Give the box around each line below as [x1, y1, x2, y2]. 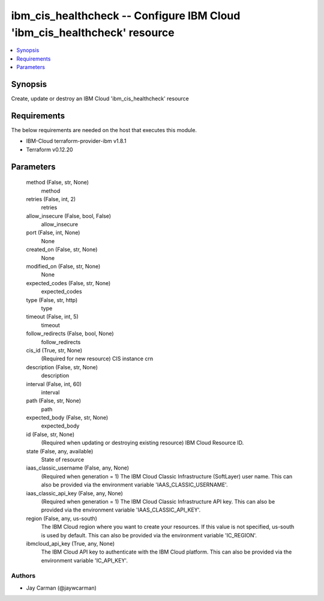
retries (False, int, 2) [26, 195, 76, 202]
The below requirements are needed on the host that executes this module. [11, 126, 197, 133]
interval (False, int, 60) [26, 380, 82, 387]
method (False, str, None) [26, 179, 89, 186]
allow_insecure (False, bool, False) [26, 212, 111, 219]
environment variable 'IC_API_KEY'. [41, 557, 128, 564]
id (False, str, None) [26, 430, 75, 438]
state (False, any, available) [26, 447, 94, 455]
